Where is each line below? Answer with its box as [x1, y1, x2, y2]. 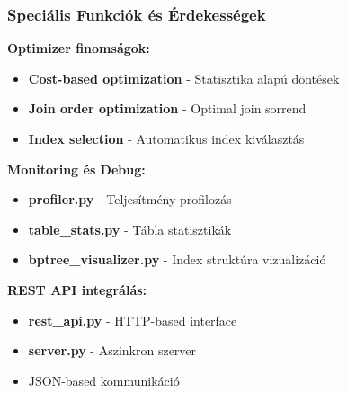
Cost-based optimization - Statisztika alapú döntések [28, 68, 340, 87]
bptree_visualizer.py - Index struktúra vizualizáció [28, 250, 326, 269]
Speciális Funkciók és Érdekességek [7, 3, 266, 25]
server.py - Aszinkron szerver [28, 341, 197, 360]
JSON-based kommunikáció [28, 371, 180, 389]
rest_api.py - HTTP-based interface [28, 310, 237, 329]
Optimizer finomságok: [7, 39, 150, 58]
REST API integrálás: [7, 280, 147, 299]
